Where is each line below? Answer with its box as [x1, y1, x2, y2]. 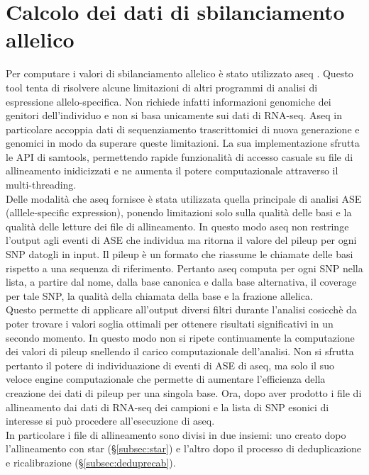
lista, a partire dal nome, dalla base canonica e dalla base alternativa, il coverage [6, 274, 357, 289]
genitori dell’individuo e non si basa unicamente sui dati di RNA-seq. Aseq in [6, 108, 342, 123]
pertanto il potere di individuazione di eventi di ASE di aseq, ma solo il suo [6, 357, 334, 372]
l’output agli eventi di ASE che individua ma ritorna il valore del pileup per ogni [6, 233, 357, 247]
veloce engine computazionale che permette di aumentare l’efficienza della [6, 371, 326, 386]
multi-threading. [6, 177, 77, 192]
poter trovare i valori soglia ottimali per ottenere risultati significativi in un [6, 316, 334, 330]
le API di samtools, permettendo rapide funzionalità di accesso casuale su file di [6, 149, 353, 164]
